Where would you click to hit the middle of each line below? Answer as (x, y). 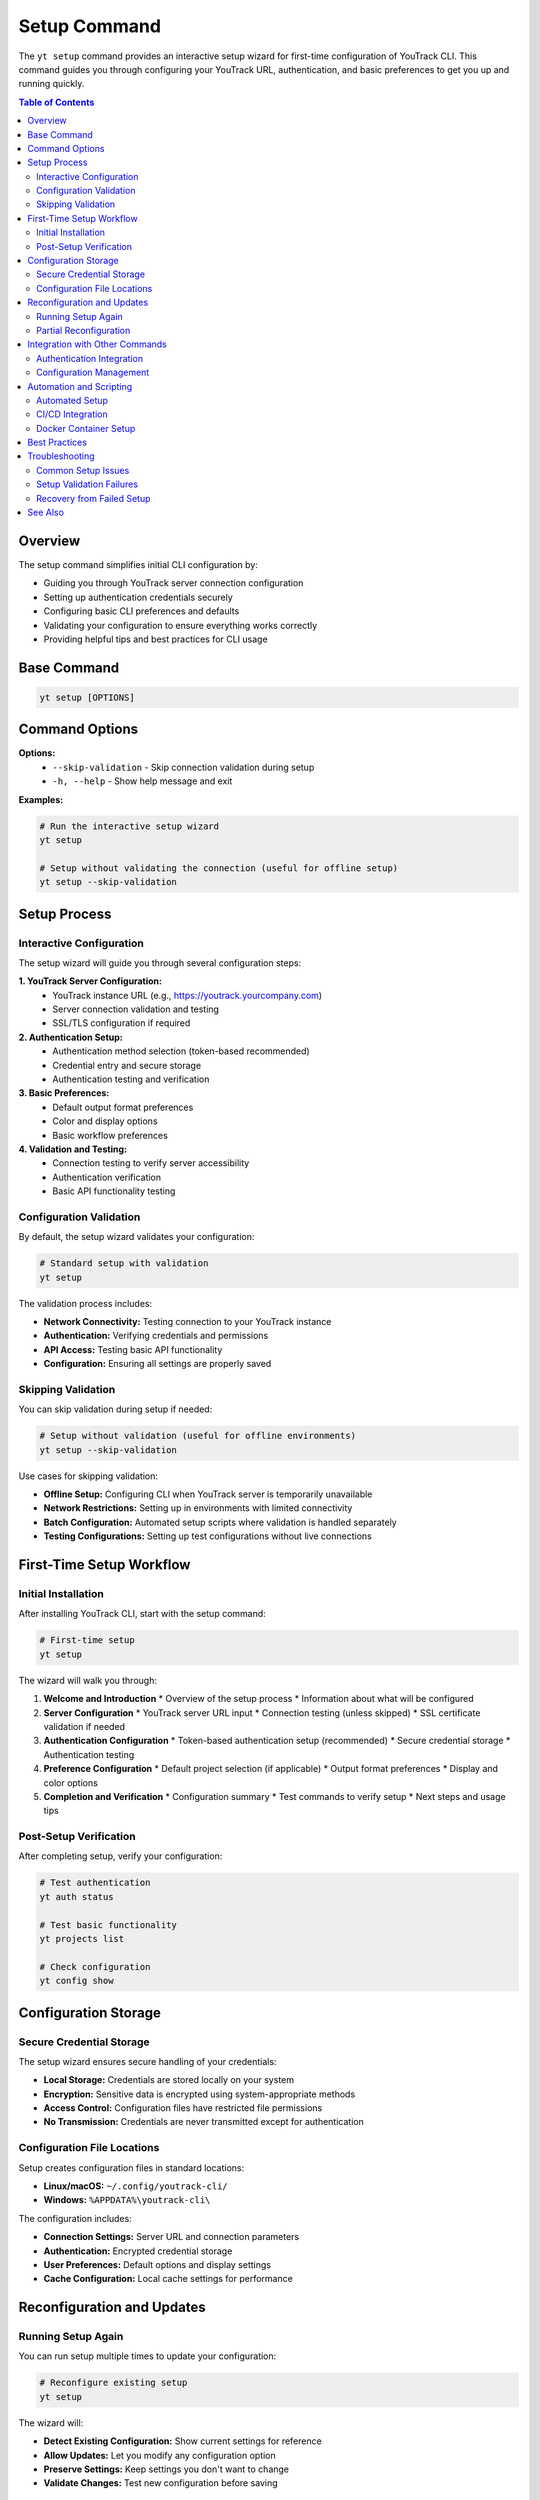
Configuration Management (93, 372)
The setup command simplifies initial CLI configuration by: (138, 564)
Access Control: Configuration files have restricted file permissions (183, 2108)
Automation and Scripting (80, 386)
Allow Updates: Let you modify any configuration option (160, 2455)
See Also (46, 512)
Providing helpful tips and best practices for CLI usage (156, 639)
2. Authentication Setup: (71, 1037)
